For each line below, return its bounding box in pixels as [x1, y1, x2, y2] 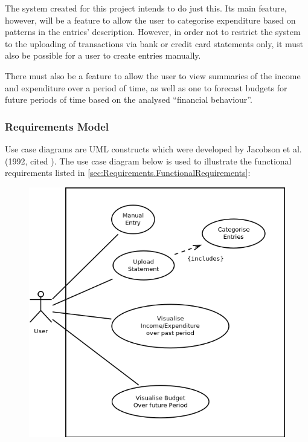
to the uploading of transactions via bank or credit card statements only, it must [5, 37, 304, 50]
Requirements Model [5, 119, 109, 134]
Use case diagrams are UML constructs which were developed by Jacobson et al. [5, 142, 302, 155]
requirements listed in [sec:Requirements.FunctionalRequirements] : [5, 166, 251, 179]
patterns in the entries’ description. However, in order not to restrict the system [5, 25, 301, 38]
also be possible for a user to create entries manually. [5, 49, 201, 62]
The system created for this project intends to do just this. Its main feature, [5, 2, 287, 14]
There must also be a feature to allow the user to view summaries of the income [5, 69, 301, 82]
